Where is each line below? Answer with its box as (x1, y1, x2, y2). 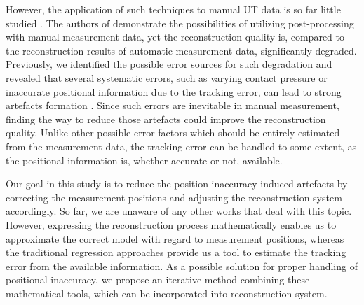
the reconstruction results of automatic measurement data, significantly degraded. (6, 43, 357, 57)
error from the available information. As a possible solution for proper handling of (6, 258, 358, 273)
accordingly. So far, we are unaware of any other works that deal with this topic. (6, 204, 352, 218)
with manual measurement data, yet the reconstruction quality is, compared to (6, 29, 344, 44)
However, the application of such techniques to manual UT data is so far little (6, 2, 341, 16)
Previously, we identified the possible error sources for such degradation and (6, 57, 332, 71)
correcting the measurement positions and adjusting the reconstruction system (6, 190, 342, 204)
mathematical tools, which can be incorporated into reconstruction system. (6, 285, 328, 300)
